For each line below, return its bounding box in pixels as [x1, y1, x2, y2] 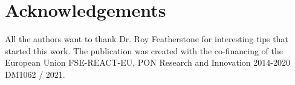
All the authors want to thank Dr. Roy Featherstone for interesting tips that [5, 33, 288, 45]
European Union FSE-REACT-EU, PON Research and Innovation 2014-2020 [5, 56, 290, 69]
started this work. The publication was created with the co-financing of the [5, 44, 284, 57]
